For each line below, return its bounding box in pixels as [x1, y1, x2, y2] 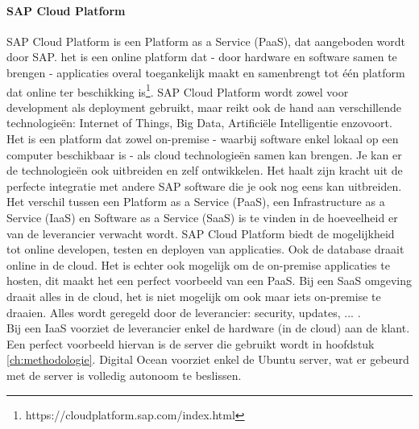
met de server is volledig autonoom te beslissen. [6, 366, 242, 383]
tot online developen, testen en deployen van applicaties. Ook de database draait [6, 241, 404, 258]
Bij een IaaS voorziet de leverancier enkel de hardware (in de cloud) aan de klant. [6, 320, 410, 336]
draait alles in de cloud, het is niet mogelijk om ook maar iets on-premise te [6, 287, 381, 304]
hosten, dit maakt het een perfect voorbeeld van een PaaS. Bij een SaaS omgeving [6, 272, 412, 289]
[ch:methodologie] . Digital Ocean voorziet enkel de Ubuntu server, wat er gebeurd [6, 351, 409, 368]
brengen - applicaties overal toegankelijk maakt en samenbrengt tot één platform [6, 64, 405, 80]
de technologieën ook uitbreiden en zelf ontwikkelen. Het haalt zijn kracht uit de [6, 162, 403, 179]
